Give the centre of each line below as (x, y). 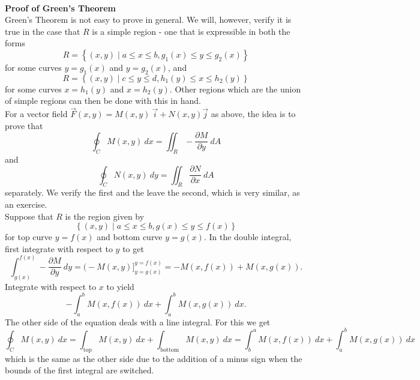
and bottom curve (130, 237)
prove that (24, 125)
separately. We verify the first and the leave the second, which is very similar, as (152, 192)
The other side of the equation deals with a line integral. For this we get (138, 321)
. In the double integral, (247, 237)
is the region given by (105, 216)
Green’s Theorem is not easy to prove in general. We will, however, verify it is (148, 20)
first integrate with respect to (59, 248)
